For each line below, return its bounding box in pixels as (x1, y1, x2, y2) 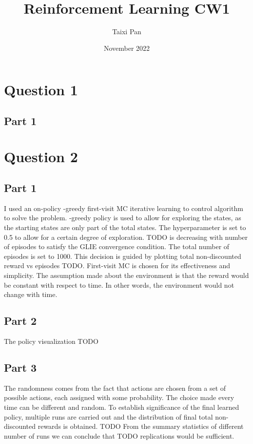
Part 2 (4, 313, 37, 328)
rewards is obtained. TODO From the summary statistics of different (38, 421, 244, 431)
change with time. (4, 289, 58, 299)
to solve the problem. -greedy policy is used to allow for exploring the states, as (4, 212, 241, 223)
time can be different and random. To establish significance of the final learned (4, 402, 239, 412)
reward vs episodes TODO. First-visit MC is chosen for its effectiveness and (4, 260, 231, 271)
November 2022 (103, 42, 150, 53)
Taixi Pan (112, 26, 141, 37)
